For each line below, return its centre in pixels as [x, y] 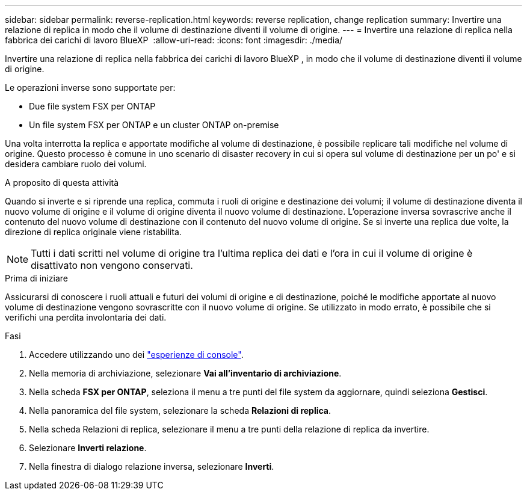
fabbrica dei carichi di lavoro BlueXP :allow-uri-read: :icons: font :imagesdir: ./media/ [174, 40]
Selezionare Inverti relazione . [88, 448]
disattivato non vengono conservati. [112, 265]
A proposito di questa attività [62, 183]
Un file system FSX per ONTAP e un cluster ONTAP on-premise [154, 125]
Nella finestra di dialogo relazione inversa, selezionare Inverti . [152, 466]
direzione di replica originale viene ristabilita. [93, 232]
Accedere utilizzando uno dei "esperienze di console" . [136, 355]
